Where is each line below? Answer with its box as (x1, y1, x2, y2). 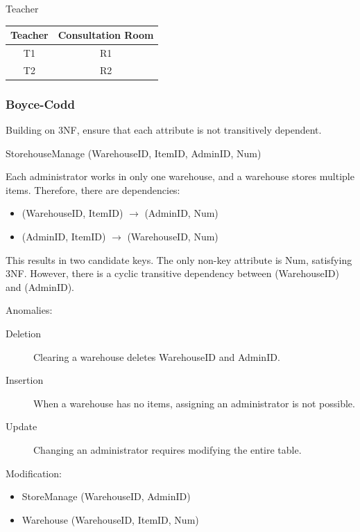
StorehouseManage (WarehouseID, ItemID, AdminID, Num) (6, 145, 262, 160)
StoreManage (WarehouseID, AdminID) (22, 489, 191, 504)
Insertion (6, 373, 44, 387)
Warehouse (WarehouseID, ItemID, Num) (22, 512, 199, 526)
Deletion (6, 326, 42, 341)
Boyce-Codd (6, 95, 75, 112)
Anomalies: (6, 303, 53, 317)
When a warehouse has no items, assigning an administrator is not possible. (33, 396, 355, 410)
